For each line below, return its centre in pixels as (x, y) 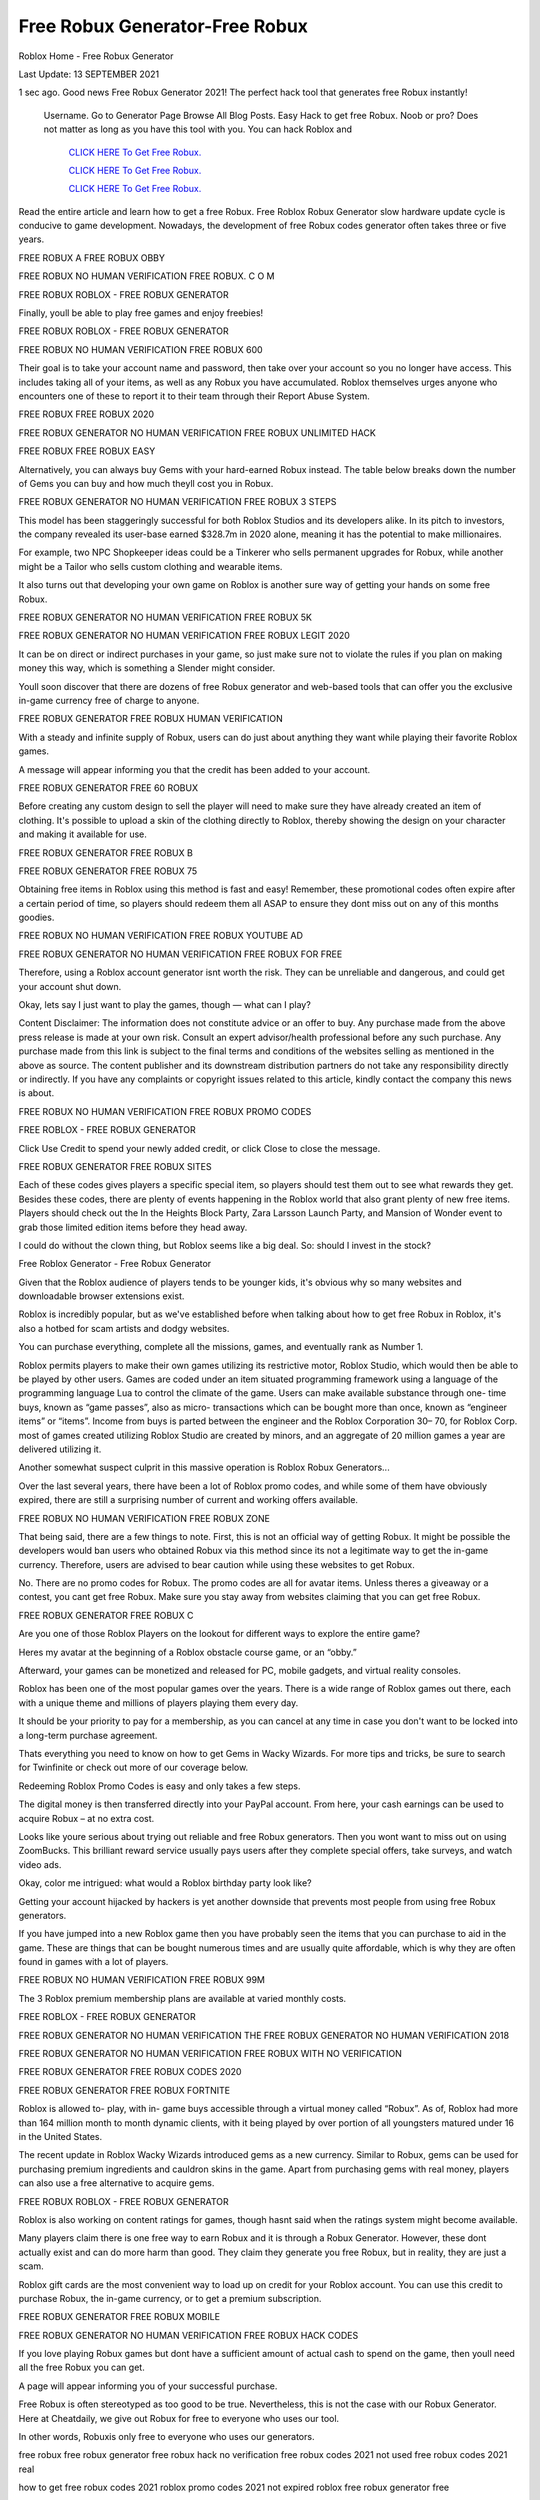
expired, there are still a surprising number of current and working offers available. (188, 1500)
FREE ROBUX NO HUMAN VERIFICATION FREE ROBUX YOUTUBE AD (161, 936)
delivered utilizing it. (60, 1449)
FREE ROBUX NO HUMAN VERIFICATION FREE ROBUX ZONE (144, 1518)
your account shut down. (70, 986)
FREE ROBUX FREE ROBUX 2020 (86, 414)
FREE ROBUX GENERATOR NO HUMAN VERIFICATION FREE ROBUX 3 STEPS (177, 502)
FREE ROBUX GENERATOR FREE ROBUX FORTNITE (124, 2090)
